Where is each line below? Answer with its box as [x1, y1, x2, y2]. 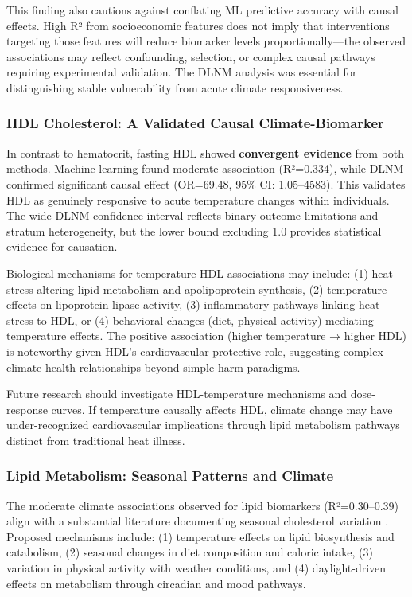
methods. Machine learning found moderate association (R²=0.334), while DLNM [6, 160, 404, 177]
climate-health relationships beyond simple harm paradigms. [6, 358, 301, 375]
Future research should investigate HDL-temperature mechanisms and [6, 385, 348, 402]
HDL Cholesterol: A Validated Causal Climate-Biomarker [6, 113, 384, 133]
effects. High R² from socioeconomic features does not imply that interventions [6, 17, 390, 33]
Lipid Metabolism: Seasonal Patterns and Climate [6, 466, 334, 486]
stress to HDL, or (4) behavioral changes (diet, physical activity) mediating [6, 311, 374, 328]
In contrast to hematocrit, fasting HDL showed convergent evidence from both [6, 144, 404, 161]
